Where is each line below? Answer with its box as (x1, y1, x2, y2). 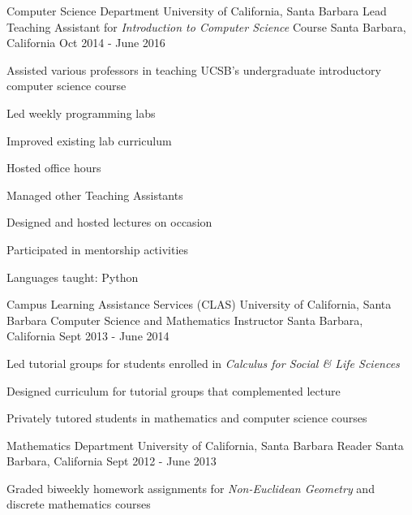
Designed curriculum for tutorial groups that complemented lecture (6, 382, 341, 399)
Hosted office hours (6, 159, 101, 176)
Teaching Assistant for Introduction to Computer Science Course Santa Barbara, (6, 18, 406, 35)
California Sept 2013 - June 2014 (6, 327, 170, 344)
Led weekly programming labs (6, 104, 156, 121)
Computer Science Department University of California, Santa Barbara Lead (6, 2, 387, 19)
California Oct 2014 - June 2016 (6, 34, 165, 51)
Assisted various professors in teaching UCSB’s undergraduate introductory (6, 61, 381, 78)
